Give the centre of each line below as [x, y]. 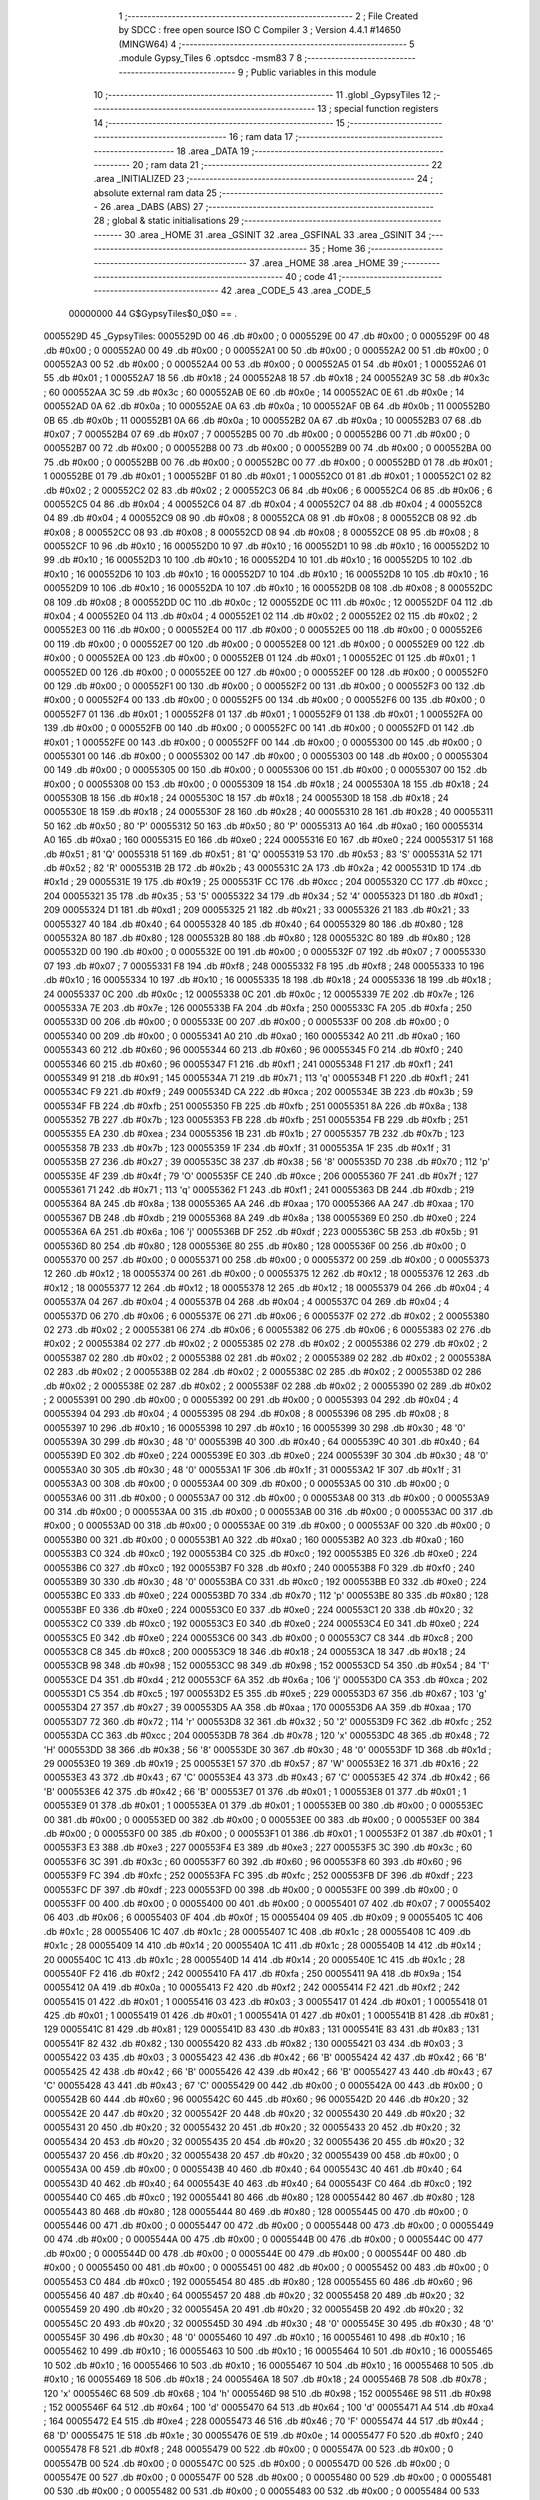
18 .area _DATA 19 [213, 151]
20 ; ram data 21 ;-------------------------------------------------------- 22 [287, 164]
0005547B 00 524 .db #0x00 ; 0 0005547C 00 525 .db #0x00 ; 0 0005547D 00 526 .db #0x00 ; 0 [246, 2463]
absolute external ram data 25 [155, 192]
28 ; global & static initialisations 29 [166, 221]
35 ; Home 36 [337, 249]
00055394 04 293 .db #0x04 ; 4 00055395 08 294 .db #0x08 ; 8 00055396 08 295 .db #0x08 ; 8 [246, 1414]
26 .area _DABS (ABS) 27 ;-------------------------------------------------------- [267, 207]
